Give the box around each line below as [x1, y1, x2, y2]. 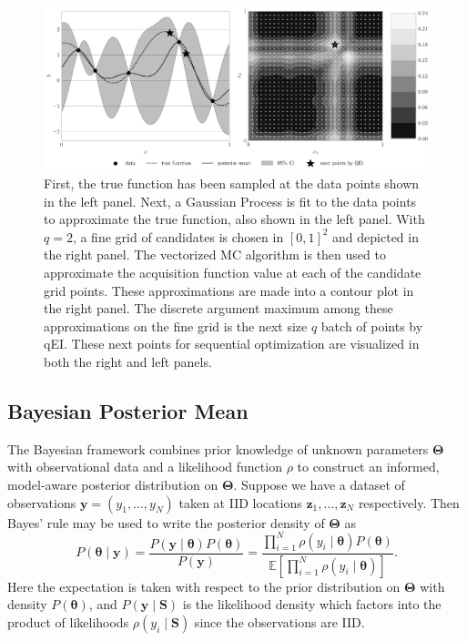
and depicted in [332, 227, 419, 246]
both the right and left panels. [44, 351, 212, 371]
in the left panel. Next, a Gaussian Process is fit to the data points [44, 191, 417, 210]
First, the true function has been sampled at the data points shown [44, 174, 420, 193]
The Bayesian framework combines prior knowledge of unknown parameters [7, 439, 429, 458]
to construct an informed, [297, 457, 440, 476]
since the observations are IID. [194, 612, 365, 631]
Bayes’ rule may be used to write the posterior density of [7, 513, 325, 532]
